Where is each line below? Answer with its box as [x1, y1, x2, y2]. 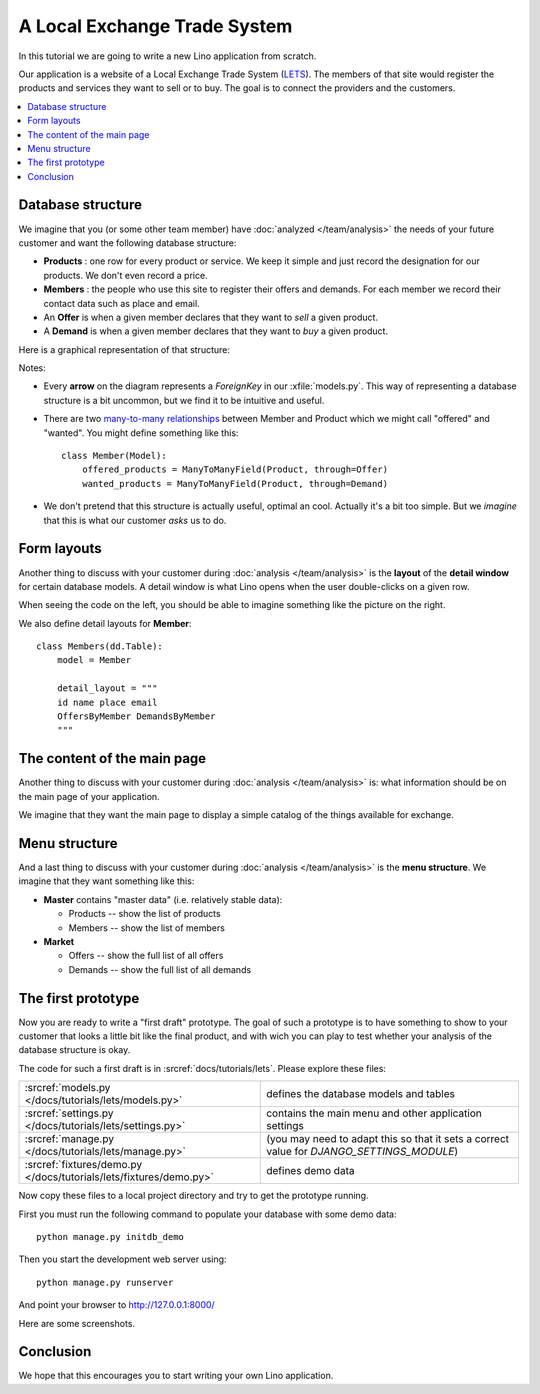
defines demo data [266, 1164, 355, 1178]
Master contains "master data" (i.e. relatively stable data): [43, 893, 283, 905]
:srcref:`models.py [24, 1081, 111, 1095]
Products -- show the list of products [68, 908, 221, 920]
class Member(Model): [61, 450, 167, 462]
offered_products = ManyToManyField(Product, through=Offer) [81, 464, 389, 475]
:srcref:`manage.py [24, 1132, 115, 1146]
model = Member [56, 655, 132, 666]
